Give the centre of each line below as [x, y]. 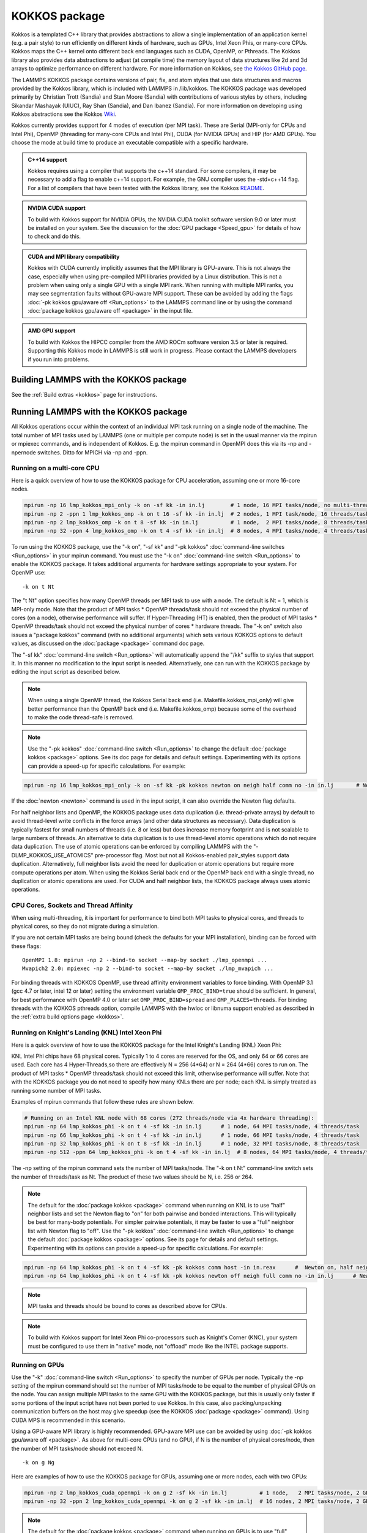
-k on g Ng [39, 1463]
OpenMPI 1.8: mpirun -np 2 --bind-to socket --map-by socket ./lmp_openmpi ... [145, 960]
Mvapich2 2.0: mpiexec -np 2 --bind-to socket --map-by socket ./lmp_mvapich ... [148, 969]
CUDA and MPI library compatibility [74, 256]
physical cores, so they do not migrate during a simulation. [85, 926]
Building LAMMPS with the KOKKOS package [99, 380]
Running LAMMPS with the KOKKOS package [99, 412]
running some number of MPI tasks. [56, 1090]
